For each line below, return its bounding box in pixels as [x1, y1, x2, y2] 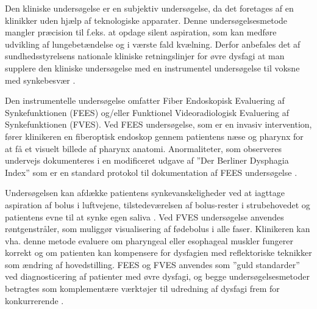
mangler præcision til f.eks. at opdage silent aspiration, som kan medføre [5, 26, 277, 38]
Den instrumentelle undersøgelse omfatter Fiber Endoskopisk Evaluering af [5, 94, 285, 107]
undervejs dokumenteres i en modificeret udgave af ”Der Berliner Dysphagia [5, 154, 289, 167]
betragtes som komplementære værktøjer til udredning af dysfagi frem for [5, 282, 280, 295]
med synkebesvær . [5, 73, 76, 86]
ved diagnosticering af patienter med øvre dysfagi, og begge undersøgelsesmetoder [5, 270, 310, 283]
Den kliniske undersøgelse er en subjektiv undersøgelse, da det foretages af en [5, 2, 294, 14]
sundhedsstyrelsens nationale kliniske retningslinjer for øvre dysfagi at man [5, 49, 285, 62]
